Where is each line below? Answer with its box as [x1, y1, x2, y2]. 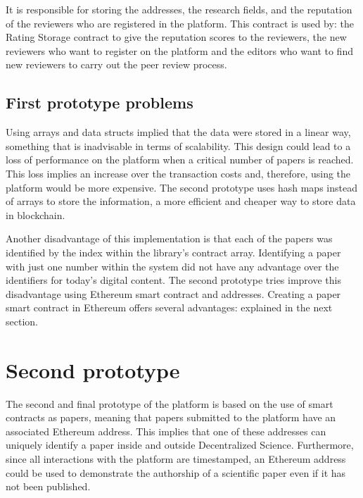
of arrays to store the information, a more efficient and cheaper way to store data [6, 194, 356, 208]
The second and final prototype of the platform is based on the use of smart [6, 396, 333, 411]
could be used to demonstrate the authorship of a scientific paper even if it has [6, 465, 346, 480]
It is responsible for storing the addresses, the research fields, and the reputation [6, 2, 352, 16]
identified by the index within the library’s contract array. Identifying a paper [6, 244, 341, 259]
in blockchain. [6, 207, 65, 222]
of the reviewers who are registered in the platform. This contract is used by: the [6, 15, 354, 30]
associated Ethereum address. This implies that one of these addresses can [6, 423, 326, 438]
